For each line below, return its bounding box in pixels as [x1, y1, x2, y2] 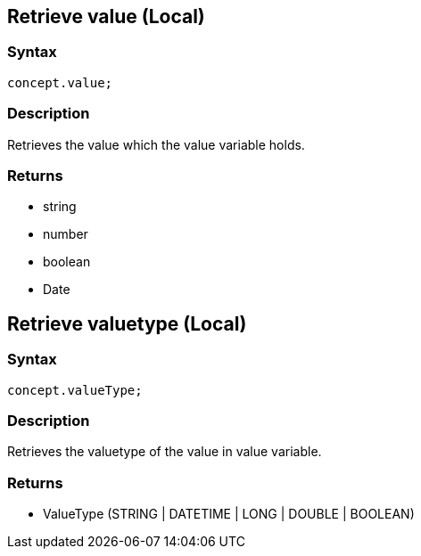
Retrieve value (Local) [7, 5, 205, 28]
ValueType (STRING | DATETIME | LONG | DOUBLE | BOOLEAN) [43, 506, 415, 522]
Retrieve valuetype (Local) [7, 312, 247, 335]
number [43, 226, 88, 242]
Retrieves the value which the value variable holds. [7, 136, 305, 152]
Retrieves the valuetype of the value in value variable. [7, 444, 322, 460]
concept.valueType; [7, 382, 143, 397]
